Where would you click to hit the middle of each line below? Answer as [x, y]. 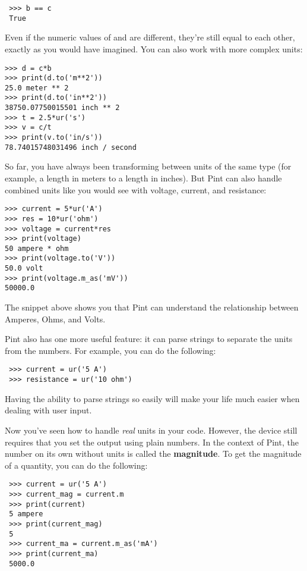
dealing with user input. [48, 410]
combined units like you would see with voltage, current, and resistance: [136, 189]
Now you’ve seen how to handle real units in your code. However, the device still [151, 430]
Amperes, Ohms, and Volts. [55, 319]
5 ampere [26, 514]
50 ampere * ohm [37, 248]
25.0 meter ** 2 [37, 88]
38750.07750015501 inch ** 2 [62, 108]
